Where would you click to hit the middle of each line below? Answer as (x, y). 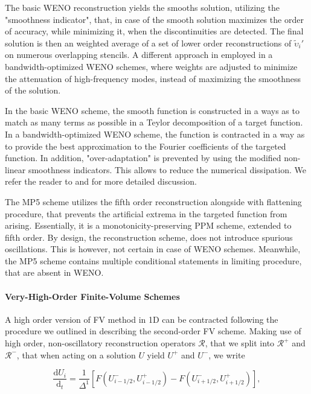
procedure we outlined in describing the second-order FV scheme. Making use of (153, 331)
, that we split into (240, 343)
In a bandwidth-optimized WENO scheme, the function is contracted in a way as (155, 134)
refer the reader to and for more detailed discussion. (101, 181)
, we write (227, 354)
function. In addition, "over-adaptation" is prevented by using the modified (143, 158)
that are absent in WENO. (54, 272)
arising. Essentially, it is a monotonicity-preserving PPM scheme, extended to (148, 225)
